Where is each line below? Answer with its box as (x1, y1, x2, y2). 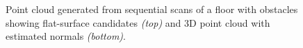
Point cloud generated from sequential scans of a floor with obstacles (6, 2, 298, 16)
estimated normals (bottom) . (6, 29, 126, 43)
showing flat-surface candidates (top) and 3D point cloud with (6, 15, 270, 29)
